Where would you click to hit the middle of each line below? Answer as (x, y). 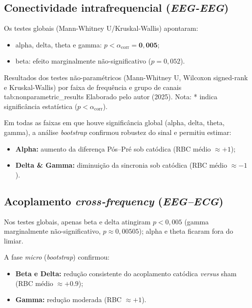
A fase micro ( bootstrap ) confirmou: (57, 257)
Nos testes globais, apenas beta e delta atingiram (77, 221)
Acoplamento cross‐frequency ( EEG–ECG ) (114, 201)
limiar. (14, 240)
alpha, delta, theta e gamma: (59, 44)
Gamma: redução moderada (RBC (68, 299)
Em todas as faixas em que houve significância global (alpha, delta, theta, (114, 122)
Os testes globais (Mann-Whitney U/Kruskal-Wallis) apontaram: (101, 28)
